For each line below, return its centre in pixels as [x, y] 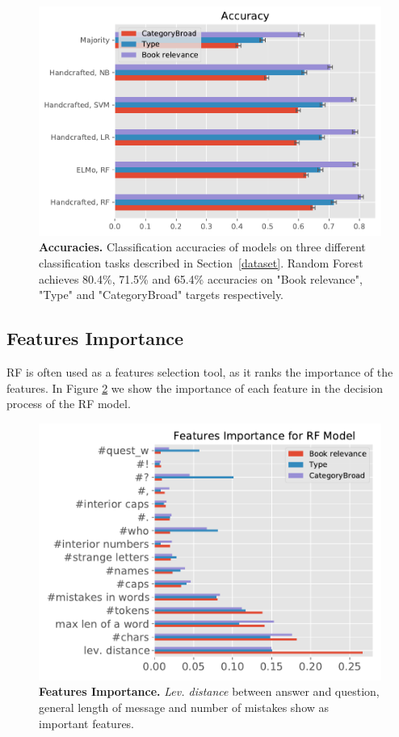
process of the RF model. [69, 404]
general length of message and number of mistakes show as [184, 707]
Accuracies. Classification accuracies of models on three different [202, 247]
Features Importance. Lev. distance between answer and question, [209, 691]
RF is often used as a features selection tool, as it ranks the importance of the [200, 371]
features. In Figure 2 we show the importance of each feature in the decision [195, 387]
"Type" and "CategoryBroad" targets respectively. [162, 295]
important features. [87, 723]
